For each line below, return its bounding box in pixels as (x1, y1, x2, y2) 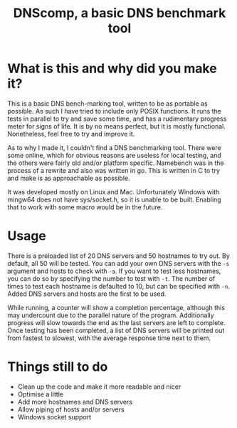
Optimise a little (17, 389, 64, 398)
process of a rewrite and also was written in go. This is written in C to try (7, 166, 221, 174)
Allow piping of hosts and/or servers (17, 405, 125, 414)
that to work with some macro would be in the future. (7, 202, 163, 211)
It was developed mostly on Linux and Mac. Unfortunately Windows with (7, 187, 220, 196)
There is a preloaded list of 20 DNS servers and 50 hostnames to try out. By (7, 252, 230, 260)
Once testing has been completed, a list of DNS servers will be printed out (7, 326, 225, 334)
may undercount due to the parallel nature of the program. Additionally (7, 311, 215, 319)
